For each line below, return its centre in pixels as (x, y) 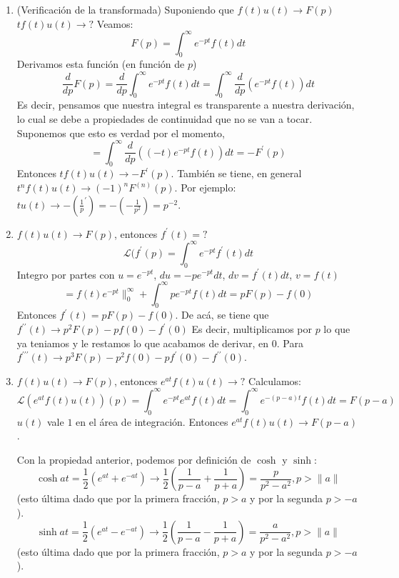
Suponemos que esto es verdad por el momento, (121, 133)
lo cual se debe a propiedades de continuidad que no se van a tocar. (165, 118)
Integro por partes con (66, 274)
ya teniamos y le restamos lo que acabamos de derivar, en (143, 343)
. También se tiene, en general (236, 173)
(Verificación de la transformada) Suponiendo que (125, 9)
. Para (290, 343)
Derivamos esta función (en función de (101, 64)
